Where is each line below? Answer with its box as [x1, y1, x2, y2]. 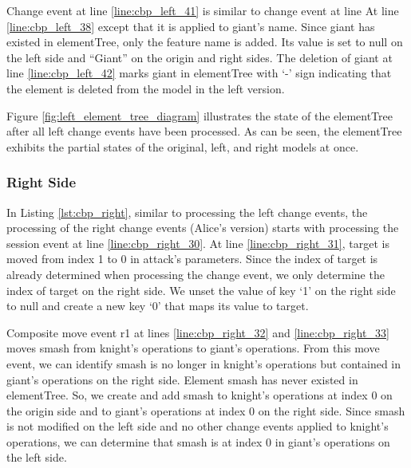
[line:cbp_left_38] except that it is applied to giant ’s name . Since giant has [6, 18, 375, 34]
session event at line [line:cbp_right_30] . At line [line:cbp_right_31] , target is [6, 234, 389, 251]
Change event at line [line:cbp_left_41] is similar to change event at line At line [6, 2, 399, 18]
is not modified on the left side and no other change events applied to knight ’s [6, 418, 389, 435]
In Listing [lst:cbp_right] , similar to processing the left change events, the [6, 203, 368, 220]
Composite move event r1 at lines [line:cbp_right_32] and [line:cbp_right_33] [6, 324, 389, 340]
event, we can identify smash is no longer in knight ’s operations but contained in [6, 355, 401, 372]
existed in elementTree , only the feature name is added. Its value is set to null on [6, 33, 403, 50]
